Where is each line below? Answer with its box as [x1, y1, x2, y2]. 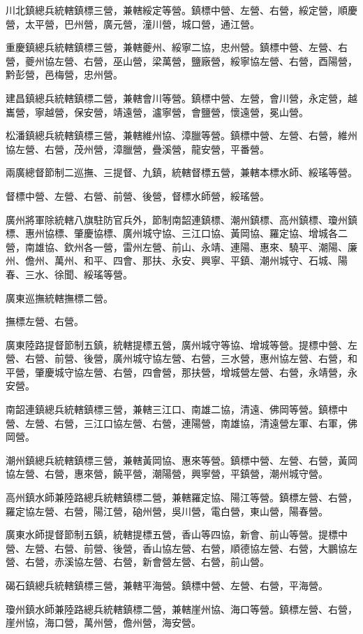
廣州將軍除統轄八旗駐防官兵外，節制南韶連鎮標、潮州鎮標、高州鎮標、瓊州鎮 [6, 212, 357, 226]
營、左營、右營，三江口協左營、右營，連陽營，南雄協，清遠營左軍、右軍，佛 [6, 415, 357, 430]
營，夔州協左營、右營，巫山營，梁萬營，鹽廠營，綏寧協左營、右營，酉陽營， [6, 53, 357, 68]
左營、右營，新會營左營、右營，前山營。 [83, 554, 269, 569]
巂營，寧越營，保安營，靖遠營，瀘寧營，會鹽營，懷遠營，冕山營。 [6, 104, 309, 119]
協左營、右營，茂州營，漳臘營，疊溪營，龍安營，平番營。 [6, 141, 269, 156]
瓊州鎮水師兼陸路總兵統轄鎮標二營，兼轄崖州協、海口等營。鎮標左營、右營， [6, 601, 357, 616]
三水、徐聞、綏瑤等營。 [24, 266, 133, 281]
